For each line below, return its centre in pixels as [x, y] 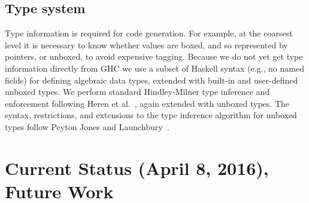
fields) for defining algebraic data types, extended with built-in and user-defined [152, 80]
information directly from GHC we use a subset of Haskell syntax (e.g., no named [154, 68]
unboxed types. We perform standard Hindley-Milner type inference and [137, 92]
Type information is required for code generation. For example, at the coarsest [149, 33]
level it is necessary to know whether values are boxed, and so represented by [146, 44]
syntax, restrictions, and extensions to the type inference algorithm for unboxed [151, 115]
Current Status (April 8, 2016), [137, 167]
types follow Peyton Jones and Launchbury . [87, 126]
